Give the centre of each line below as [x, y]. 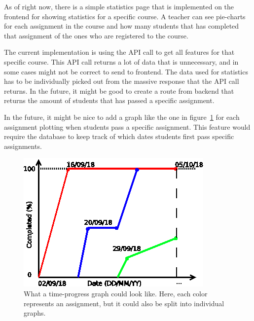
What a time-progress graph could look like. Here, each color [116, 293]
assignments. [23, 146]
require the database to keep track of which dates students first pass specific [119, 136]
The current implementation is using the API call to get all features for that [119, 52]
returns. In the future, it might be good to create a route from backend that [119, 90]
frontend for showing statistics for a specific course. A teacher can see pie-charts [125, 16]
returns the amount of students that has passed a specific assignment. [109, 100]
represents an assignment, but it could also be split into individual [124, 303]
